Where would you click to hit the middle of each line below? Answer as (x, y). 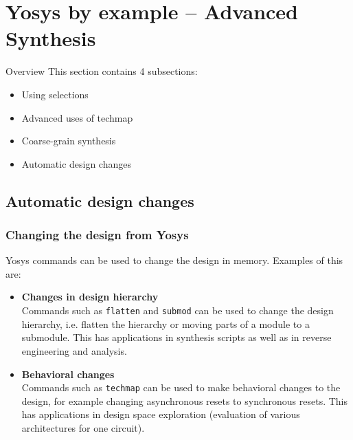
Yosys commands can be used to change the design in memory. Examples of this (174, 260)
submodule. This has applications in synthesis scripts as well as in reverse (176, 337)
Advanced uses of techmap (77, 117)
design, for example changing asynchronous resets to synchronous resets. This (185, 400)
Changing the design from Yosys (97, 234)
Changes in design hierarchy (90, 297)
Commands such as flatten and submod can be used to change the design (178, 310)
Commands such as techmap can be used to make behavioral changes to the (181, 387)
